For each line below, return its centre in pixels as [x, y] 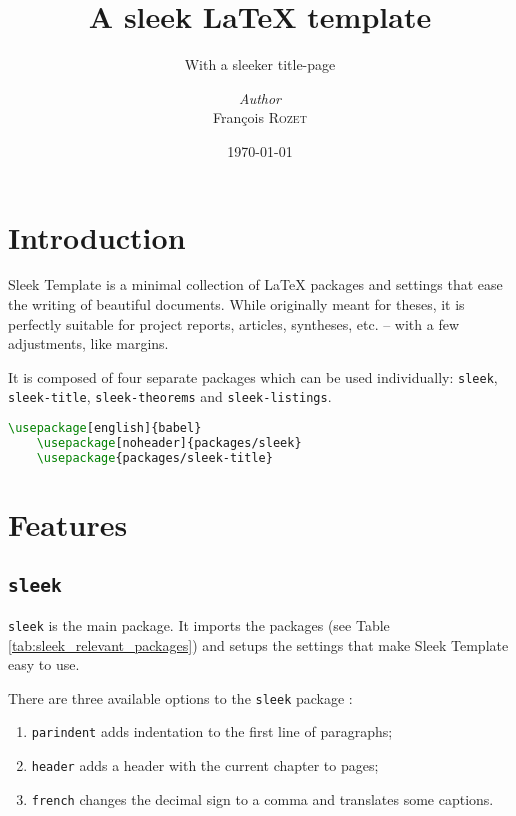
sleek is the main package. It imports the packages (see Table [199, 624]
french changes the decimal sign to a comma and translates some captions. [262, 798]
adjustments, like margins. [88, 343]
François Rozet [260, 117]
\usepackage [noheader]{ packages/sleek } [169, 443]
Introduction [97, 236]
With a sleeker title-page [260, 64]
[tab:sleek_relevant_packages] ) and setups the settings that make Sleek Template [258, 644]
